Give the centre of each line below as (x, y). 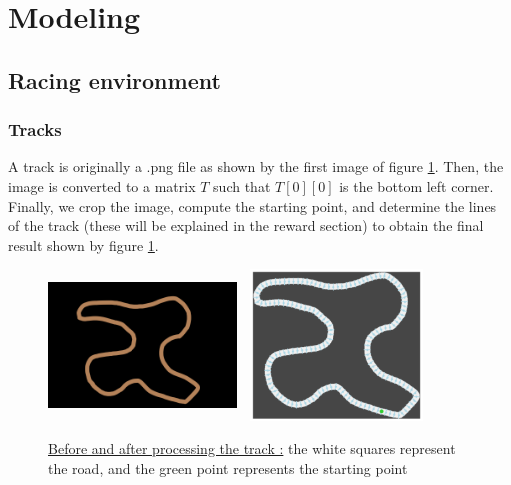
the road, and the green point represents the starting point (228, 467)
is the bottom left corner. (416, 185)
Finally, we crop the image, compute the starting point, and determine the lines (252, 205)
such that (242, 185)
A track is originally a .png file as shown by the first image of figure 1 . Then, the (256, 166)
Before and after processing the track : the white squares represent (252, 448)
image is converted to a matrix (102, 185)
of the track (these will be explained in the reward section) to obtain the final (246, 225)
